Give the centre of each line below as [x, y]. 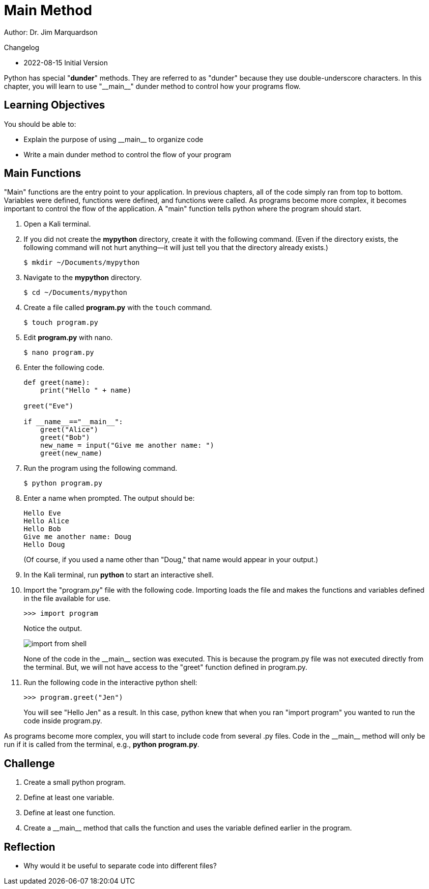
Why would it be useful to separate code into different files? [120, 866]
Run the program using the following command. [100, 468]
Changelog [22, 47]
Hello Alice [46, 521]
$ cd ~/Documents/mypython [75, 293]
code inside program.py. [63, 721]
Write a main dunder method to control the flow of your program [128, 154]
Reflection [30, 847]
